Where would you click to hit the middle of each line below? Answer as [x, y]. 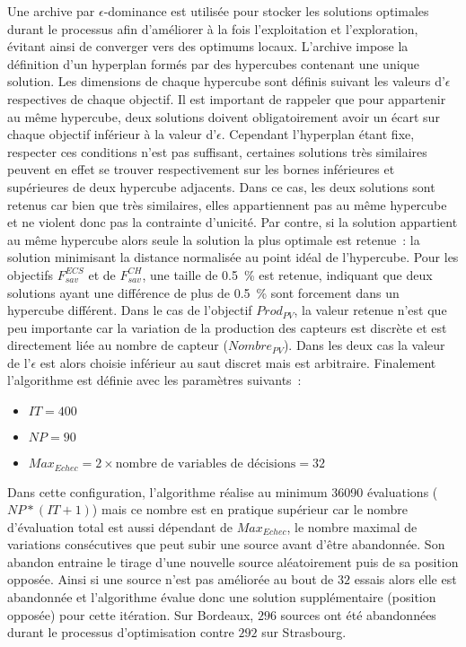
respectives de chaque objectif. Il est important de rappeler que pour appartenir [227, 98]
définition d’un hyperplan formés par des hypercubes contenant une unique [213, 63]
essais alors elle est [405, 579]
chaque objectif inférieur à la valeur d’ [112, 134]
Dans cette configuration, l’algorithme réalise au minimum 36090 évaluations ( [223, 491]
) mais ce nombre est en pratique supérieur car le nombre [250, 509]
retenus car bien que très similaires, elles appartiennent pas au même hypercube [227, 204]
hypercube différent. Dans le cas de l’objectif [130, 310]
